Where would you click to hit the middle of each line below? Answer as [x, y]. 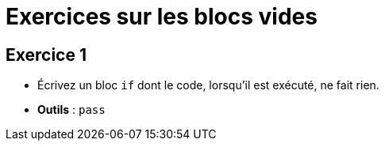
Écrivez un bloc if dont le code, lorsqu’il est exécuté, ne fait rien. [208, 85]
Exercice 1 [46, 55]
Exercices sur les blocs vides [162, 17]
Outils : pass [71, 110]
